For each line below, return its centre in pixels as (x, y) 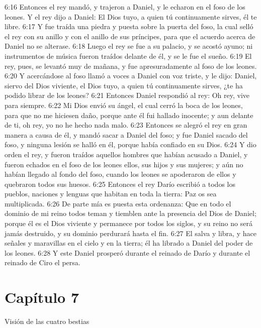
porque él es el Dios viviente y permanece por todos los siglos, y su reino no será (128, 223)
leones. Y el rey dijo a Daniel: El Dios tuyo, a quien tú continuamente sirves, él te (131, 16)
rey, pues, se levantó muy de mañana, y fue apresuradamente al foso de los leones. (131, 66)
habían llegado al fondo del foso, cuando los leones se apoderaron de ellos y (120, 174)
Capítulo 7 (42, 297)
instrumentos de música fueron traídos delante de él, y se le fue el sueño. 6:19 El (128, 56)
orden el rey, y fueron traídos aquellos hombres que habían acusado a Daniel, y (126, 154)
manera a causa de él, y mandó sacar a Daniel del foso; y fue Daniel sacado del (126, 134)
